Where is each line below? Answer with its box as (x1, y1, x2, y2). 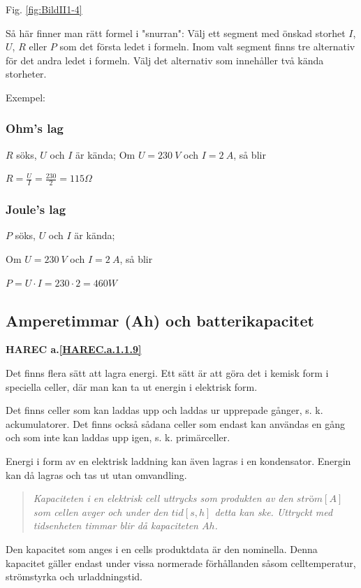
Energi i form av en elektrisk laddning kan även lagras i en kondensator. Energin (6, 453, 351, 468)
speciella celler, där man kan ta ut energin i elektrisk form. (6, 379, 258, 394)
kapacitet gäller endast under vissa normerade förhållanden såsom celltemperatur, (6, 555, 356, 570)
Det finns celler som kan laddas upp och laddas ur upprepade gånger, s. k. (6, 403, 323, 417)
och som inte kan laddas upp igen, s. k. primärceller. (6, 430, 230, 445)
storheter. (6, 66, 47, 81)
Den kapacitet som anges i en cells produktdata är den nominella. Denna (6, 541, 318, 556)
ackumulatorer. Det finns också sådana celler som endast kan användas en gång (6, 416, 346, 431)
